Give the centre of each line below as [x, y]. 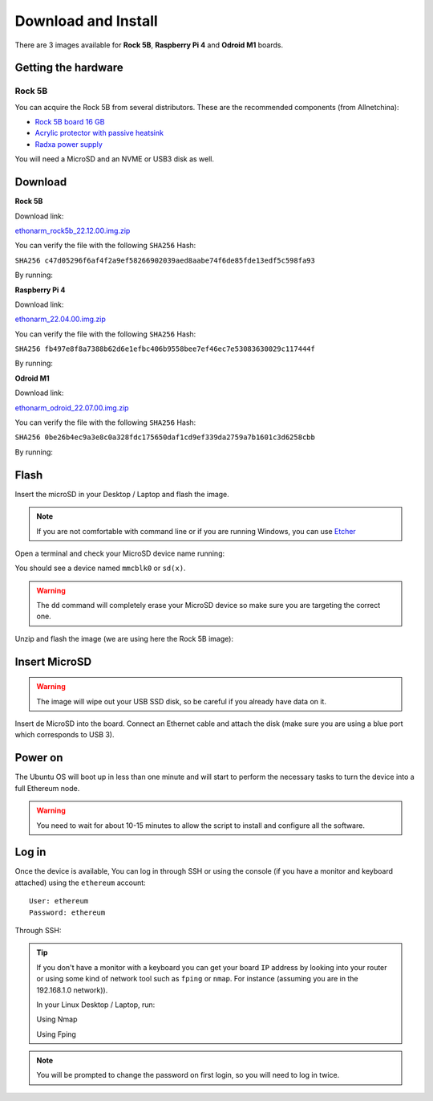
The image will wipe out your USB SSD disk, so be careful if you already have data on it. [181, 701]
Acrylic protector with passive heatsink [99, 133]
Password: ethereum [67, 912]
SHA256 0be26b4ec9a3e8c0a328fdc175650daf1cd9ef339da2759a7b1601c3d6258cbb [165, 437]
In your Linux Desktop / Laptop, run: [96, 1005]
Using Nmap [57, 1019]
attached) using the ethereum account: [80, 883]
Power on [39, 758]
